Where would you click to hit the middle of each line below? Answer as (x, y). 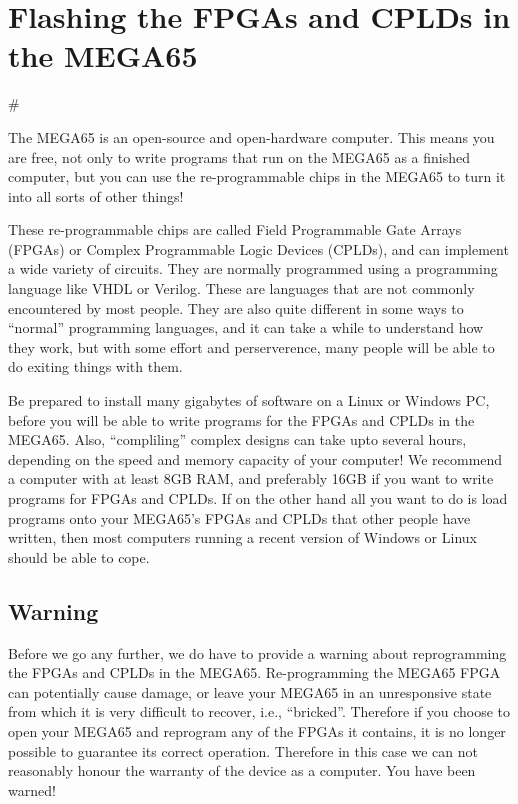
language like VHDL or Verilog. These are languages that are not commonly (241, 288)
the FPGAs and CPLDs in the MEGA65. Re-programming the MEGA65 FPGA (254, 672)
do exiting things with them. (95, 366)
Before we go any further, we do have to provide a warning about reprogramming (257, 652)
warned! (32, 789)
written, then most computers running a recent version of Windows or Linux (242, 537)
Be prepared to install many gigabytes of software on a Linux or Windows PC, (249, 400)
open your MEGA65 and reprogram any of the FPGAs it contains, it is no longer (257, 730)
